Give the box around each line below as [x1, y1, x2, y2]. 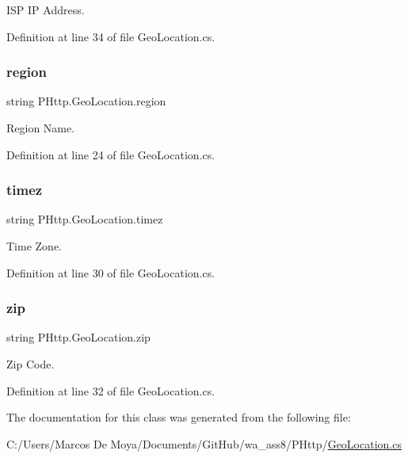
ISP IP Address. [6, 2, 85, 17]
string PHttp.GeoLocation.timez [6, 211, 163, 227]
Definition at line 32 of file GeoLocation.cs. [6, 382, 215, 399]
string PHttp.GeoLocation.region [6, 93, 166, 109]
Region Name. [6, 120, 75, 135]
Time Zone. [6, 238, 62, 254]
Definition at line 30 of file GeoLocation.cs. [6, 264, 215, 281]
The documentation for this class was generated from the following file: [6, 409, 351, 426]
